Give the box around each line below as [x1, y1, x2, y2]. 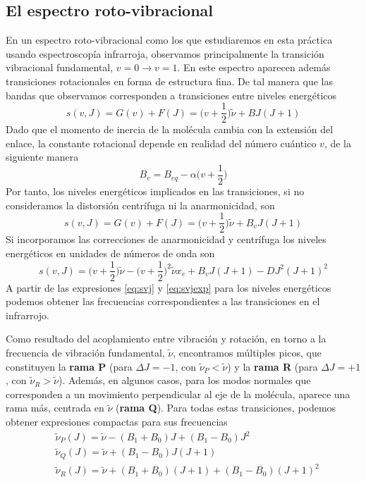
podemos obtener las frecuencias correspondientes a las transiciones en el [6, 294, 320, 309]
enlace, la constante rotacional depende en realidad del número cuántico [6, 135, 317, 150]
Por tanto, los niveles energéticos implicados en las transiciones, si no [6, 184, 305, 199]
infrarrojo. [6, 307, 49, 322]
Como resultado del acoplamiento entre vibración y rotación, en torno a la [6, 331, 327, 346]
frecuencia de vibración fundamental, [6, 345, 165, 359]
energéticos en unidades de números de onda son [6, 245, 215, 260]
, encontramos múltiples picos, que [173, 345, 322, 359]
